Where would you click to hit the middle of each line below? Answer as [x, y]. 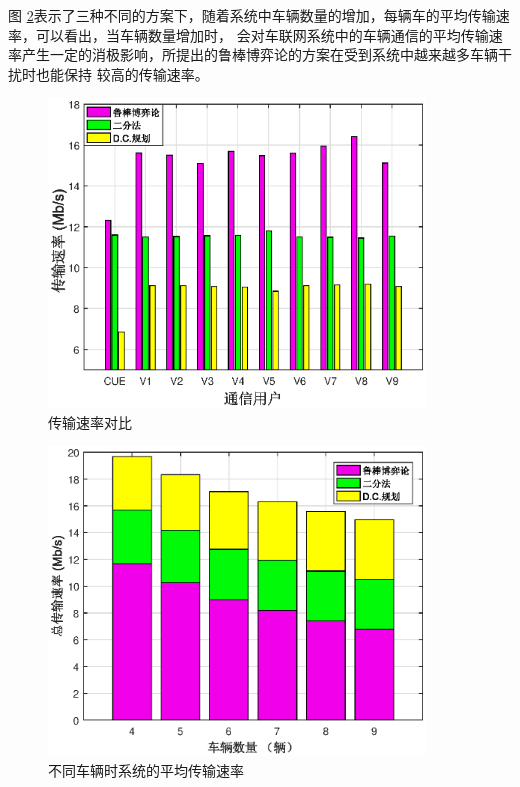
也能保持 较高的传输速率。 [122, 73]
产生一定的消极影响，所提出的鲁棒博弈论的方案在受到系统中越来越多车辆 [259, 54]
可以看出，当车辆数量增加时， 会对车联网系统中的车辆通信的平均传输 [262, 34]
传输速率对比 [90, 421]
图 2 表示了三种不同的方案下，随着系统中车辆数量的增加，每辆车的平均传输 [252, 15]
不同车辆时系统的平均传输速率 [146, 769]
